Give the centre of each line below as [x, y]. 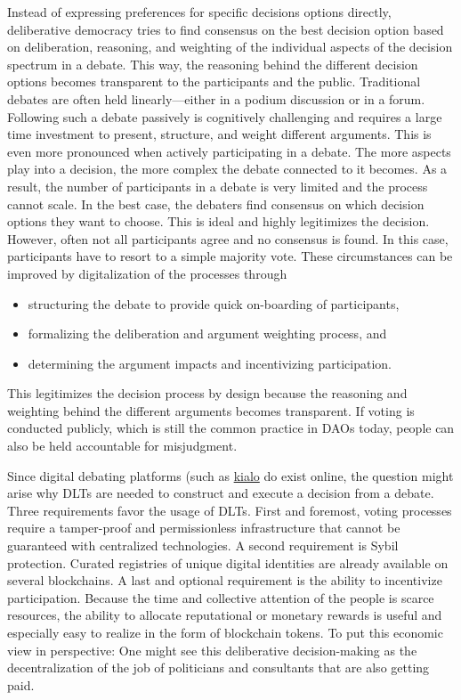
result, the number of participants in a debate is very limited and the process [218, 186]
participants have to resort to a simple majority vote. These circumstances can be [230, 256]
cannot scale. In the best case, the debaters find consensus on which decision [216, 203]
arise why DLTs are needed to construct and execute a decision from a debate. [221, 493]
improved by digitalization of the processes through [147, 273]
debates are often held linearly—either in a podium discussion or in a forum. [216, 98]
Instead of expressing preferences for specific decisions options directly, [199, 12]
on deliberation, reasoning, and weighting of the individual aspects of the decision [230, 47]
